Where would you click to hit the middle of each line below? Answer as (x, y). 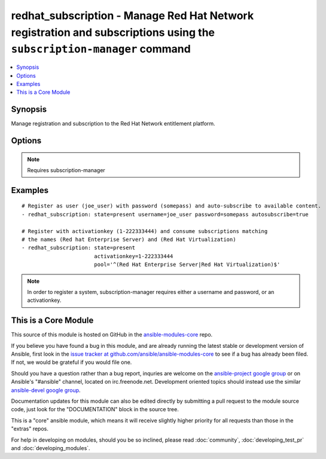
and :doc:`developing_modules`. (51, 448)
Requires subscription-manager (66, 170)
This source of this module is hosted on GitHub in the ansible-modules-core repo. (112, 335)
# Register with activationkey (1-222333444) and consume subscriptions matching (145, 231)
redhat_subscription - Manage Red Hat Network (132, 16)
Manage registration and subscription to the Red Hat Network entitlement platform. (113, 124)
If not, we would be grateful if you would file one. (71, 362)
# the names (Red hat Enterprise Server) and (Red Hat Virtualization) (129, 239)
